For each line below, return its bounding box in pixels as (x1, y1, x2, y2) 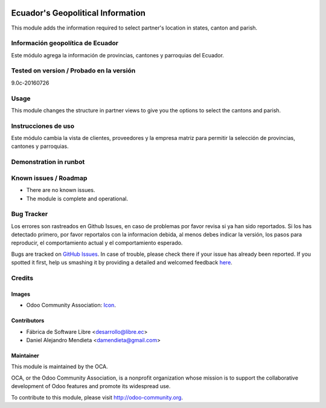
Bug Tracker (11, 210, 48, 218)
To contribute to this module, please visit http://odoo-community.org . (11, 394, 184, 401)
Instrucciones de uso (11, 121, 75, 130)
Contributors (11, 317, 45, 324)
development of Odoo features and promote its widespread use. (11, 383, 171, 390)
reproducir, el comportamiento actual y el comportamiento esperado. (11, 239, 183, 247)
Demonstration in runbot (11, 158, 85, 166)
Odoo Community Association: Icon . (26, 302, 116, 309)
